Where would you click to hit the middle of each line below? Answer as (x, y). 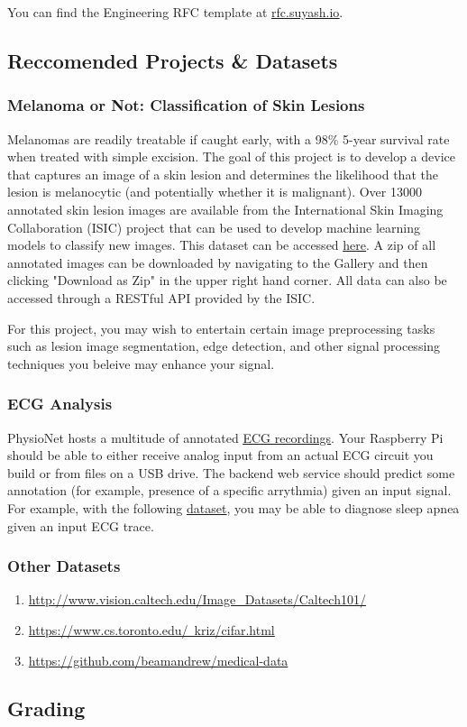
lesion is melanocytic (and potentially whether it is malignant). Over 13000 (215, 192)
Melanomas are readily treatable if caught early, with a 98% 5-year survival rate (229, 138)
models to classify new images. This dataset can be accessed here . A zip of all (222, 245)
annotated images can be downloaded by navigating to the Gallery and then (218, 262)
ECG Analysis (60, 404)
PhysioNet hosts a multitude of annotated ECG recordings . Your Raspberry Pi (225, 437)
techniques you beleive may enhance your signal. (141, 363)
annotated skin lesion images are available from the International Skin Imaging (225, 209)
